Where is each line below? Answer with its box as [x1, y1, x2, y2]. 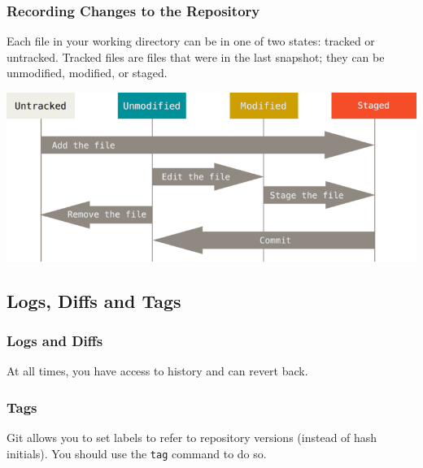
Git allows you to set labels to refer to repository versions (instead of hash [7, 429, 377, 446]
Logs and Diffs [7, 331, 103, 351]
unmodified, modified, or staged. [7, 64, 168, 81]
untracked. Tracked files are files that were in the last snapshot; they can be [7, 48, 385, 65]
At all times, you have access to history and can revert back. [7, 362, 308, 379]
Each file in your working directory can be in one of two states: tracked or [7, 32, 375, 50]
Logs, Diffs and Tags [7, 288, 181, 313]
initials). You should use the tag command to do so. [7, 444, 267, 461]
